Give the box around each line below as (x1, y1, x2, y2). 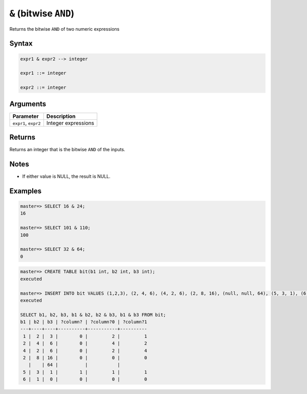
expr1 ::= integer (20, 70, 67, 76)
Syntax (9, 39, 33, 48)
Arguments (9, 99, 47, 108)
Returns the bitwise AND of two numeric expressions (9, 26, 120, 32)
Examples (9, 186, 42, 195)
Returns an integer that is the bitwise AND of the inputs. (9, 147, 125, 153)
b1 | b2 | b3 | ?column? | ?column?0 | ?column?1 (20, 319, 147, 325)
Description (46, 113, 76, 120)
